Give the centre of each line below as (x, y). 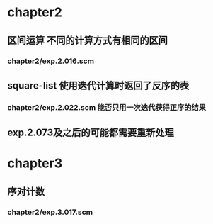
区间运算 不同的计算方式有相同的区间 (87, 40)
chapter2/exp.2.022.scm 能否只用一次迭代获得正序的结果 (107, 107)
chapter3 (35, 163)
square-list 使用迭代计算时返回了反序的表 (98, 85)
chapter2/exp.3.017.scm (50, 212)
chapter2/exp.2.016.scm (51, 61)
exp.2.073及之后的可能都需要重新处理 (91, 133)
